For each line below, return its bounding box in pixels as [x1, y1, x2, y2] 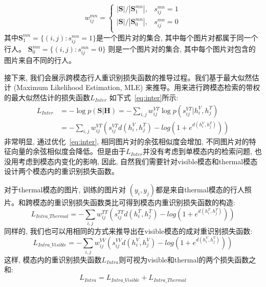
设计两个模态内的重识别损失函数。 [4, 166, 119, 176]
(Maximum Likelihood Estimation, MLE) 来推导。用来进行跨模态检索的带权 [13, 82, 260, 93]
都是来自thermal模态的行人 [156, 184, 245, 195]
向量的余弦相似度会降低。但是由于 [11, 146, 126, 157]
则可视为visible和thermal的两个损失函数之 [119, 254, 256, 264]
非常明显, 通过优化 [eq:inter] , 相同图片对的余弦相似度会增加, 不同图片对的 [4, 136, 249, 146]
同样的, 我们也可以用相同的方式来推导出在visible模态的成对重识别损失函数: [4, 225, 253, 236]
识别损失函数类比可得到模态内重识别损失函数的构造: [61, 197, 235, 208]
